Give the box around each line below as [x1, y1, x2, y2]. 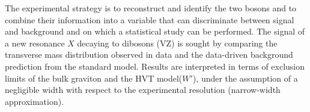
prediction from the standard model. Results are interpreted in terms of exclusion [5, 60, 305, 72]
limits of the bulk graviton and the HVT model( [5, 71, 183, 84]
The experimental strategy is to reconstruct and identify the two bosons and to [5, 2, 297, 14]
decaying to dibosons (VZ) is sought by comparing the [77, 36, 278, 49]
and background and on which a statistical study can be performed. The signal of [5, 25, 305, 38]
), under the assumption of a [192, 71, 298, 84]
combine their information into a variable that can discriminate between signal [5, 13, 294, 26]
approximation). [5, 95, 64, 107]
